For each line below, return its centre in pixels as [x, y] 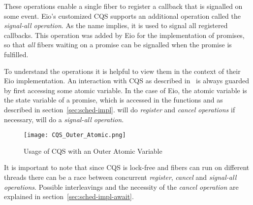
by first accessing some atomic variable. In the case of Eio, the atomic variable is [126, 90]
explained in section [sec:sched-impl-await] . [69, 196]
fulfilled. [16, 54]
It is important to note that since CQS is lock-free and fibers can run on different [127, 167]
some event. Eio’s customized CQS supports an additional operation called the [122, 16]
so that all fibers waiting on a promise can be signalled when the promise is [118, 45]
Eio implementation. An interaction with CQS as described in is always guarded [127, 81]
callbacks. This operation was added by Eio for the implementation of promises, [124, 35]
